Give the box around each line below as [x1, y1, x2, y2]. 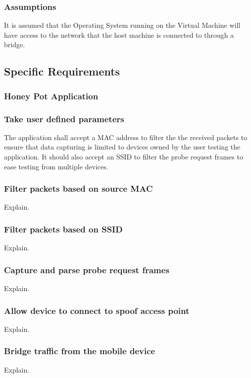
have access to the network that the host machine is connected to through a [4, 29, 234, 40]
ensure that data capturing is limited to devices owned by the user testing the [4, 142, 241, 152]
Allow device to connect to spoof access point [4, 304, 190, 316]
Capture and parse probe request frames [4, 263, 169, 276]
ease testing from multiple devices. [4, 161, 108, 171]
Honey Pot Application [4, 89, 99, 102]
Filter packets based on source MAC [4, 182, 153, 195]
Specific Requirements [4, 64, 120, 79]
